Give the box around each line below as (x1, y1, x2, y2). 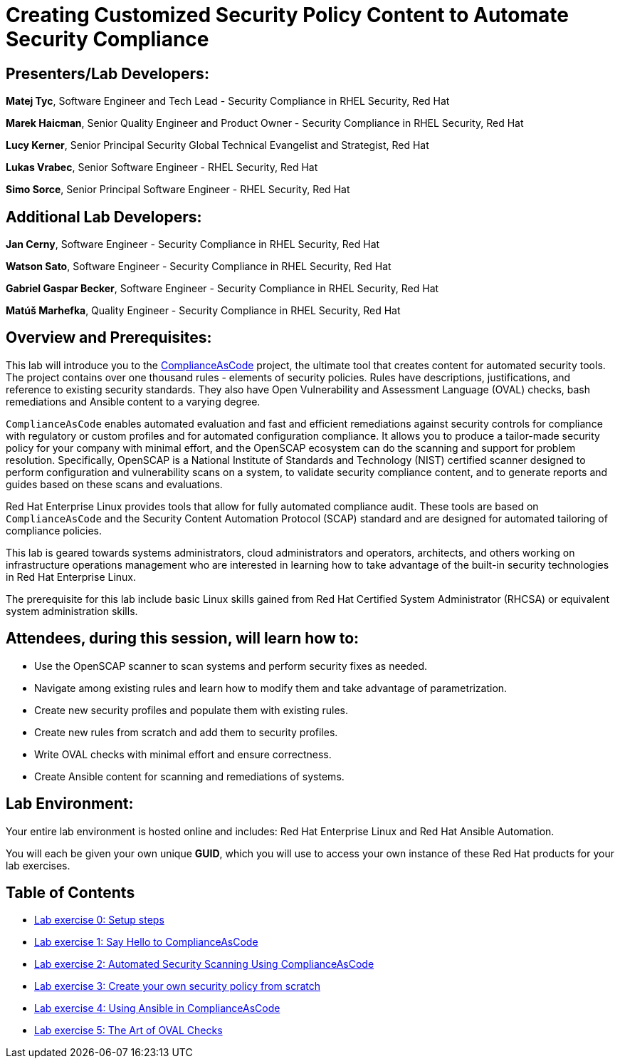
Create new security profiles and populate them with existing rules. (34, 703, 348, 716)
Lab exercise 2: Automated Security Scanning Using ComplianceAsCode (34, 958, 374, 971)
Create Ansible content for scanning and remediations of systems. (34, 770, 345, 782)
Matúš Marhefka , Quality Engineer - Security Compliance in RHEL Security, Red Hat (6, 304, 401, 317)
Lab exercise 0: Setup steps (34, 914, 164, 926)
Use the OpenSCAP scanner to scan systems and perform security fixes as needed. (34, 659, 428, 672)
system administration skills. (6, 604, 138, 617)
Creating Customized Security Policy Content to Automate (6, 3, 569, 27)
